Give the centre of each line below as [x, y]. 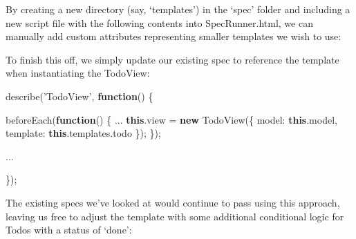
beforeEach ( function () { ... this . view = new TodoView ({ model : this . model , [171, 119]
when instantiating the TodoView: [78, 73]
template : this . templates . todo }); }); [83, 133]
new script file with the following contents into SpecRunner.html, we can [159, 22]
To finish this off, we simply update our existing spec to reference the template [172, 59]
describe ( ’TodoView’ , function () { [79, 96]
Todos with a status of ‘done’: [69, 230]
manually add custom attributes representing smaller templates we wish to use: [174, 36]
